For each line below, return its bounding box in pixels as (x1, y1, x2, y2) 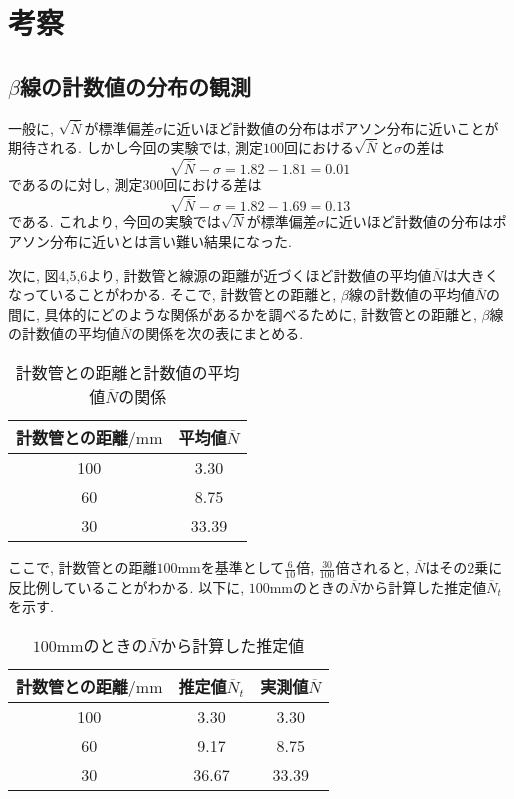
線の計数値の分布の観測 (19, 70, 251, 101)
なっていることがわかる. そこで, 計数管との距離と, (8, 284, 337, 305)
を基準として (200, 557, 285, 578)
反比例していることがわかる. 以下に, (8, 576, 245, 597)
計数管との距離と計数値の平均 (15, 361, 240, 385)
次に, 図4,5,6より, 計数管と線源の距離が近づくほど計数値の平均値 (8, 264, 432, 285)
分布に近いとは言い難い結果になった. (49, 231, 292, 252)
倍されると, (335, 557, 410, 578)
